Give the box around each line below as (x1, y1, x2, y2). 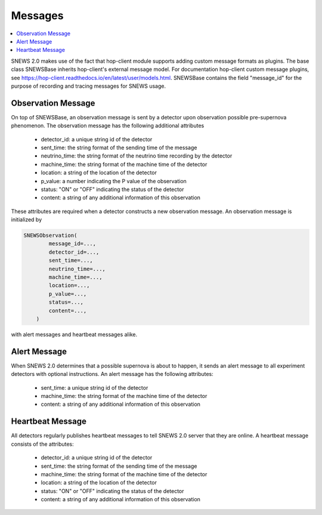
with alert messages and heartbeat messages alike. (11, 331, 137, 338)
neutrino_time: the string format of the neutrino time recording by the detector (41, 152, 233, 159)
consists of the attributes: (11, 440, 74, 448)
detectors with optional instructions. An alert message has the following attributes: (11, 371, 214, 378)
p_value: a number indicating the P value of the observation (41, 177, 187, 184)
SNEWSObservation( (23, 232, 78, 239)
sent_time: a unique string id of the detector (41, 384, 148, 391)
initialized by (11, 216, 42, 223)
